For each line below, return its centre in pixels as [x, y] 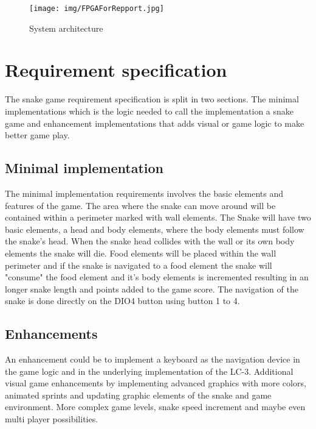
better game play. [37, 135]
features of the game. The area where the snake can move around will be [140, 205]
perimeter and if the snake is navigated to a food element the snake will [139, 265]
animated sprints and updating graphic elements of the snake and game [138, 395]
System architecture [66, 28]
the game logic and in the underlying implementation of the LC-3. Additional [149, 371]
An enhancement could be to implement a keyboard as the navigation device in [153, 359]
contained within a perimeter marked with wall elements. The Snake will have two [158, 217]
